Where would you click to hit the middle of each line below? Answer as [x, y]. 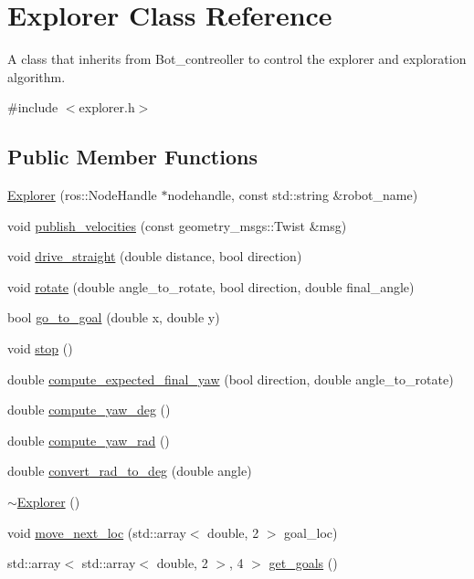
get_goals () [303, 563]
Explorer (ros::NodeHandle [82, 195]
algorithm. [37, 76]
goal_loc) [311, 532]
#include [33, 107]
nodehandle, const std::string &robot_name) [293, 195]
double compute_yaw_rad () [89, 440]
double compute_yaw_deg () [89, 410]
